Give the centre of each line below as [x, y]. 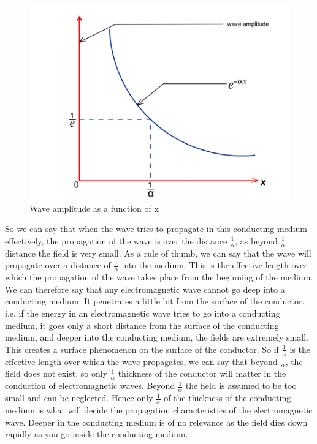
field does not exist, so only [56, 373]
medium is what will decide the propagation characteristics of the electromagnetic [159, 409]
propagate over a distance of [58, 265]
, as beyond [256, 241]
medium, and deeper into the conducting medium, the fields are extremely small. [157, 337]
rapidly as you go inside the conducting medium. [97, 434]
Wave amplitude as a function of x [94, 208]
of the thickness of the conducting [227, 398]
